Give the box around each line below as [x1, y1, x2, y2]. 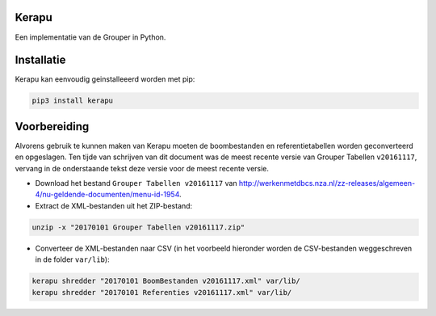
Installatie [15, 53, 66, 67]
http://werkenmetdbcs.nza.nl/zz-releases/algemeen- [238, 179, 416, 188]
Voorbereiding [15, 120, 90, 133]
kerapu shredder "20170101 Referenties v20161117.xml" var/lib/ [31, 288, 292, 297]
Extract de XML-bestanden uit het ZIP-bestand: [35, 200, 193, 210]
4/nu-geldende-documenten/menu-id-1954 [35, 190, 180, 200]
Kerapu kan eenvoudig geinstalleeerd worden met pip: [15, 74, 195, 84]
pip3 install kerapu [31, 96, 113, 105]
